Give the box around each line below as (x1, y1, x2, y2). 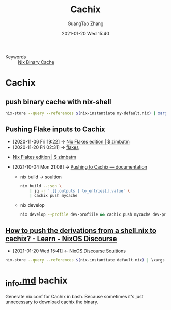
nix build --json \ (20, 183, 62, 188)
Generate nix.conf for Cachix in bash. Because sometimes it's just (5, 294, 144, 300)
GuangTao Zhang (67, 20, 104, 27)
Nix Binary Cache (18, 59, 55, 65)
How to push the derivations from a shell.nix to (5, 226, 157, 235)
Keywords (5, 54, 26, 60)
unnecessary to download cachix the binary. (5, 299, 98, 305)
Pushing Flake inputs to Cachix (5, 125, 105, 134)
